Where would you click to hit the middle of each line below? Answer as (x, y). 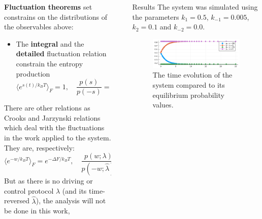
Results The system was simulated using (195, 7)
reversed (17, 200)
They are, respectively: (39, 147)
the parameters (156, 16)
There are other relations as (47, 108)
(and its (74, 190)
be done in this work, (37, 211)
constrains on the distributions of (56, 16)
